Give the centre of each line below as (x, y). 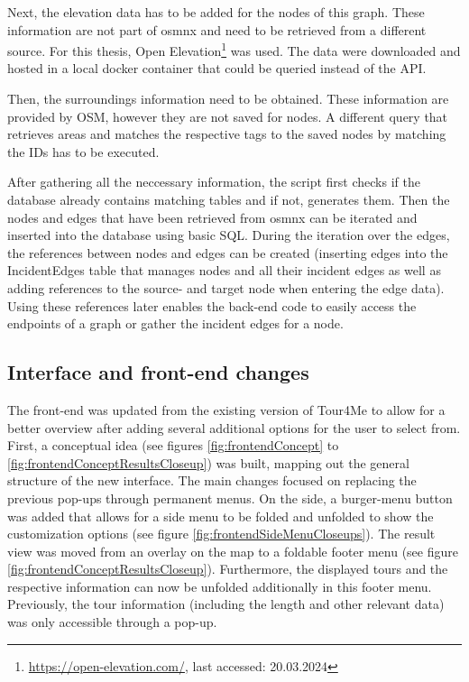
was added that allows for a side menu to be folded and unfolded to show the (221, 516)
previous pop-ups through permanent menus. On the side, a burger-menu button (230, 498)
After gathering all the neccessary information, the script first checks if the (214, 182)
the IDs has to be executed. (83, 151)
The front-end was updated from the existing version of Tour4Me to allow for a (226, 409)
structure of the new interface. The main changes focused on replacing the (212, 480)
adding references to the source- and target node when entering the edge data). (226, 287)
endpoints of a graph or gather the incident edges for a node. (175, 323)
